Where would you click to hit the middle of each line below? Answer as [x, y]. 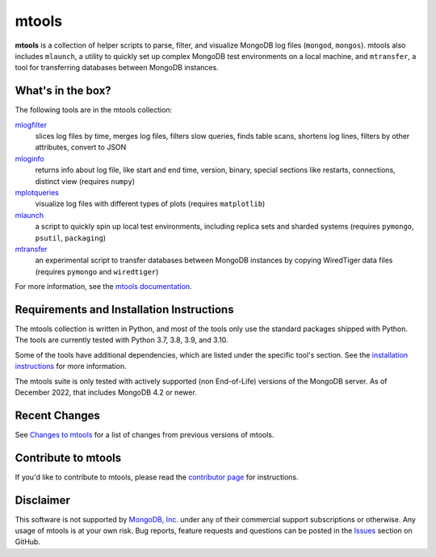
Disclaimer [42, 500]
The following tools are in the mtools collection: [94, 110]
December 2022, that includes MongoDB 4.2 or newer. [106, 392]
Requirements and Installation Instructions [124, 310]
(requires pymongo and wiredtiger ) [97, 271]
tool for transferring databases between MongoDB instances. [117, 68]
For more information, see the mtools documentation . [104, 287]
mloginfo [29, 158]
